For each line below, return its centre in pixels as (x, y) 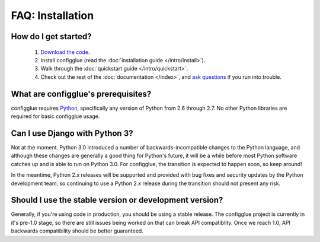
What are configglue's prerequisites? (81, 94)
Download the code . (65, 52)
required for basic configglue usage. (55, 116)
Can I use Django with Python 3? (72, 133)
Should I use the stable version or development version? (117, 200)
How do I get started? (51, 36)
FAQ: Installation (52, 15)
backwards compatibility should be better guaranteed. (77, 231)
